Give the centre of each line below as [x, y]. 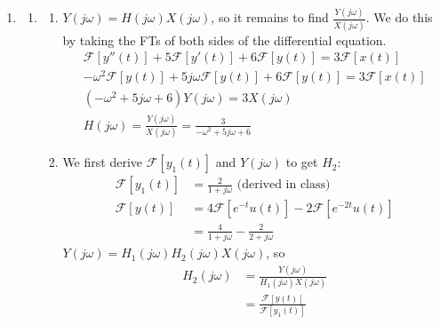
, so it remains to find [270, 17]
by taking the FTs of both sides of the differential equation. [224, 40]
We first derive [102, 162]
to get [302, 162]
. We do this [399, 17]
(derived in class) [284, 185]
